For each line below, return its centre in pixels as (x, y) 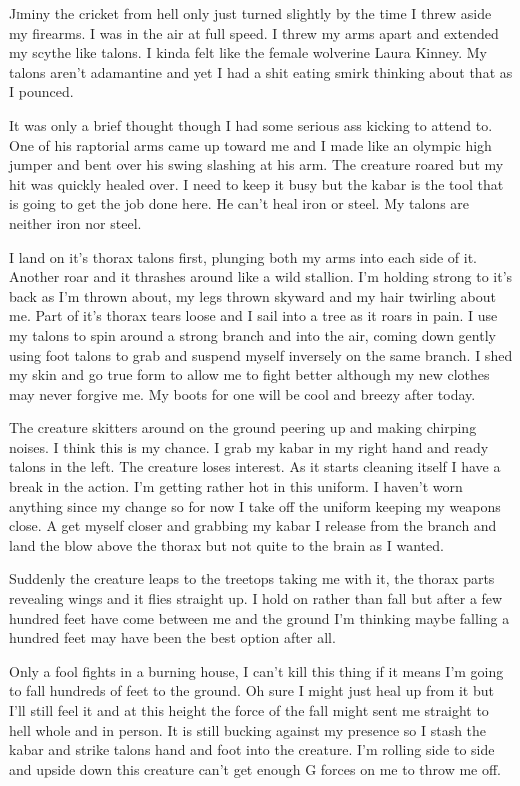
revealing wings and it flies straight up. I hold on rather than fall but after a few (256, 598)
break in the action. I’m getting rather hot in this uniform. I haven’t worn (236, 486)
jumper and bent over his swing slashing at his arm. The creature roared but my (256, 164)
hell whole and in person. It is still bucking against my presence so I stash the (248, 729)
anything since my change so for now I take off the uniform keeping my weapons (255, 505)
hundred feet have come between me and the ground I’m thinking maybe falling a (259, 617)
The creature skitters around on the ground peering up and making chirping (243, 427)
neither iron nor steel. (75, 222)
